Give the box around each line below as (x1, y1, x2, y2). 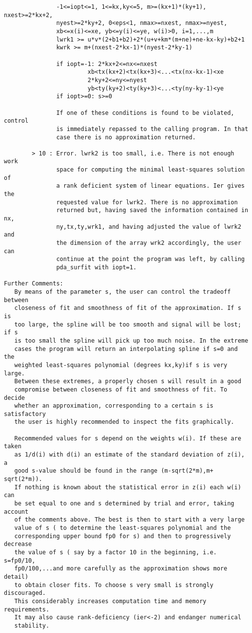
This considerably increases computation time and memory (14, 597, 207, 605)
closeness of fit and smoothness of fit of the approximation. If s (14, 305, 241, 312)
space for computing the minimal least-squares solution (56, 166, 245, 174)
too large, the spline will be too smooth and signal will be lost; (14, 321, 241, 328)
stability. (14, 622, 50, 629)
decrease (4, 541, 32, 548)
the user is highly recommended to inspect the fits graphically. (14, 418, 234, 426)
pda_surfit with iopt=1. (56, 264, 137, 271)
